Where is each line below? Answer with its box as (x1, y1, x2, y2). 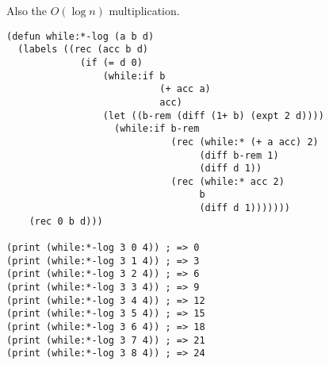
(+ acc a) (159, 83, 211, 95)
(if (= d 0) (80, 56, 143, 68)
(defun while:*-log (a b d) (6, 30, 155, 42)
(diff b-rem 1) (199, 149, 279, 161)
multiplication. (109, 2, 180, 18)
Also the (6, 2, 48, 18)
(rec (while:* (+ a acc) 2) (170, 136, 319, 148)
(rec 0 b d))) (29, 215, 103, 227)
